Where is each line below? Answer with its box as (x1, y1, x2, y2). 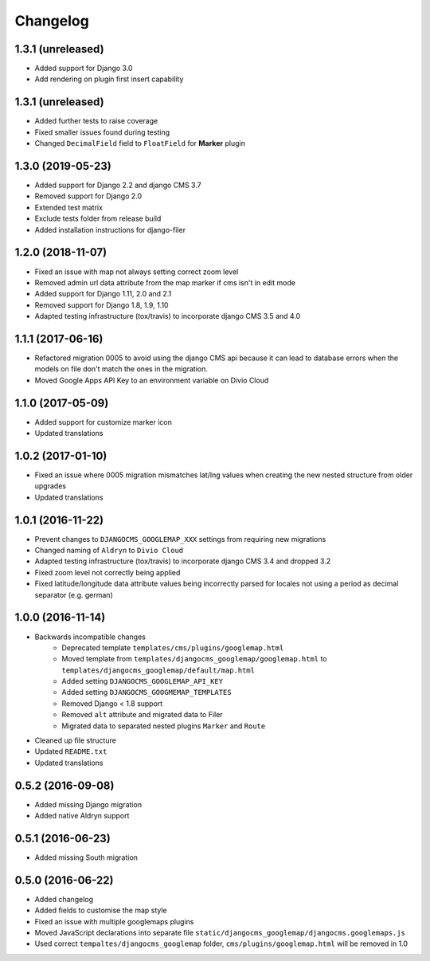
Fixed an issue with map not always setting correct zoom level (34, 267, 239, 277)
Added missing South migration (34, 853, 139, 862)
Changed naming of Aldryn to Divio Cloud (34, 546, 184, 555)
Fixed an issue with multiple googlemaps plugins (34, 916, 194, 926)
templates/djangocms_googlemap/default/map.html (61, 665, 255, 675)
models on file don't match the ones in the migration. (34, 364, 209, 374)
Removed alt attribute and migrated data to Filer (61, 710, 223, 720)
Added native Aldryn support (34, 811, 130, 821)
